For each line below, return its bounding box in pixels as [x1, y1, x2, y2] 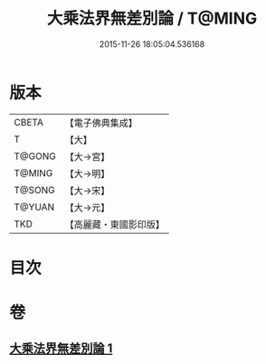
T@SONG [14, 183, 56, 196]
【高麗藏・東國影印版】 [64, 218, 165, 230]
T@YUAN [14, 201, 55, 213]
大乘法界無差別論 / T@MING [46, 8, 258, 29]
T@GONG [14, 150, 56, 163]
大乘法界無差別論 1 [9, 341, 113, 357]
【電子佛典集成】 [64, 117, 138, 129]
